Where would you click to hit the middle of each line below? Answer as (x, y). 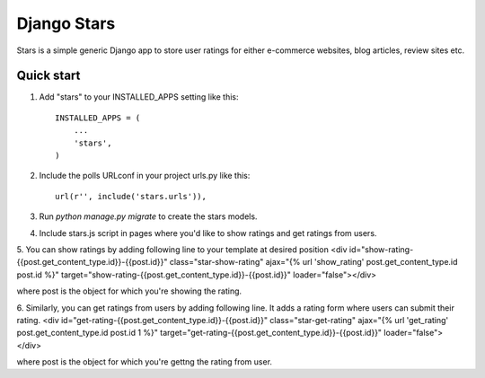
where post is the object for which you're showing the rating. (129, 291)
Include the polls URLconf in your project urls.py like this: (145, 176)
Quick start (48, 76)
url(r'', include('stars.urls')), (131, 196)
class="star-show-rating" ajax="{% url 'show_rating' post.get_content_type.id (313, 262)
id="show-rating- (381, 249)
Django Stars (66, 23)
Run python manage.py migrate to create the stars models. (148, 216)
